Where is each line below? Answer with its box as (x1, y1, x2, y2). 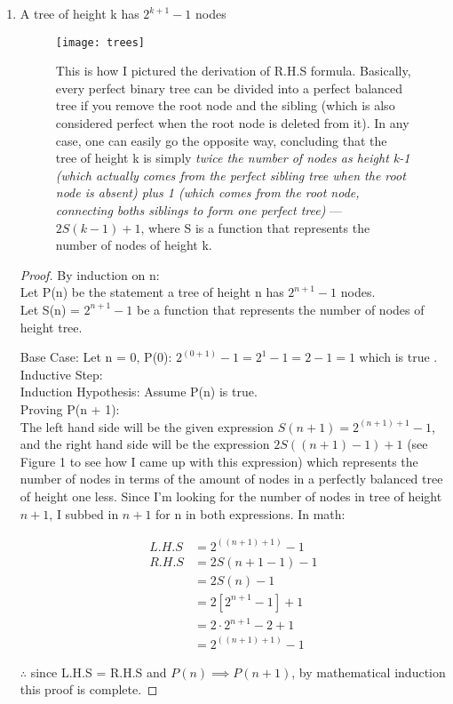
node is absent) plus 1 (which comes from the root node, (55, 183, 360, 202)
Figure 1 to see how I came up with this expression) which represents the (20, 452, 418, 470)
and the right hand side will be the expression (20, 435, 270, 453)
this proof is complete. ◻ (20, 680, 158, 699)
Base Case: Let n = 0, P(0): (20, 348, 172, 366)
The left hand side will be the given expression (20, 417, 274, 436)
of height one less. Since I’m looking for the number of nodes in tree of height (20, 486, 442, 505)
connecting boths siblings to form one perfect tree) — (55, 201, 343, 219)
